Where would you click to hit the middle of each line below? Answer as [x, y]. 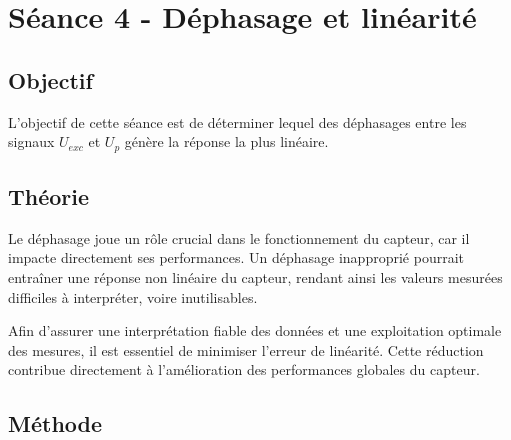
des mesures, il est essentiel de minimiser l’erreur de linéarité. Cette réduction [246, 349]
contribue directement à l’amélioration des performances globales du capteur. [244, 369]
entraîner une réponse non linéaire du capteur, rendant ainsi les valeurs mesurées [255, 277]
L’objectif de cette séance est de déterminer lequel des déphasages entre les [237, 121]
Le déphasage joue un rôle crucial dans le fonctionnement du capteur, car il [239, 237]
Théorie [49, 196]
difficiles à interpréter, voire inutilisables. [133, 296]
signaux [31, 141]
